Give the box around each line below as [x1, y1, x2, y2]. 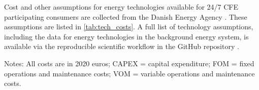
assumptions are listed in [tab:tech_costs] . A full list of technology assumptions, [4, 21, 253, 32]
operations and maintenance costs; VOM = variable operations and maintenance [4, 68, 255, 78]
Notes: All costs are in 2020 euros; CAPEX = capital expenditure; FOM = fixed [4, 58, 254, 68]
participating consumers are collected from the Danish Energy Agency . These [4, 11, 247, 22]
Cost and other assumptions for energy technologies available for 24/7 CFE [4, 2, 238, 12]
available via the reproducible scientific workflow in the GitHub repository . [4, 41, 239, 52]
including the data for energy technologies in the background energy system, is [4, 31, 249, 41]
